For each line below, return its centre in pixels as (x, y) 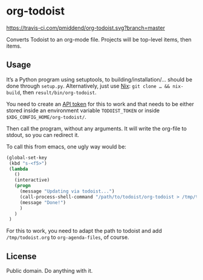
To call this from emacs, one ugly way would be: (66, 147)
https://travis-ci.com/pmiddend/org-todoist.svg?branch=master (85, 28)
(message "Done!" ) (43, 202)
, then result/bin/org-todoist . (58, 92)
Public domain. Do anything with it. (50, 271)
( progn (23, 186)
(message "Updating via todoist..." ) (67, 191)
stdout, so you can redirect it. (43, 135)
